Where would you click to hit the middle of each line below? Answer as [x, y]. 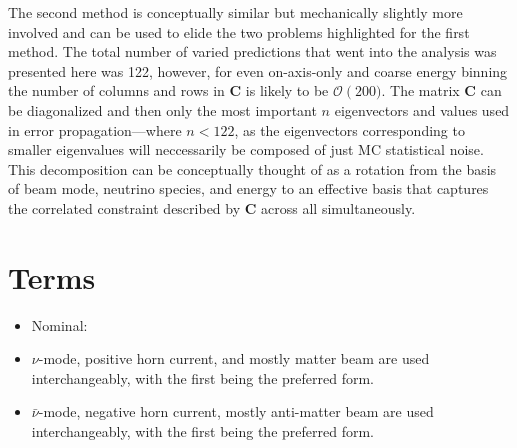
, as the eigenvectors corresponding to [349, 129]
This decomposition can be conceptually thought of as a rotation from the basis [252, 168]
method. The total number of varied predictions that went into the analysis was [252, 51]
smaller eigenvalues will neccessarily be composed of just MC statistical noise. [246, 149]
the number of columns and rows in [116, 90]
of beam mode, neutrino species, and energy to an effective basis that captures [248, 188]
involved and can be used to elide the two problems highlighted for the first [239, 31]
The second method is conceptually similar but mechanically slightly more [235, 12]
